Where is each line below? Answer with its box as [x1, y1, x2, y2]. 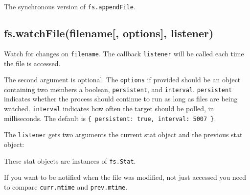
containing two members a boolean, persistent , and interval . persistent [4, 84, 232, 94]
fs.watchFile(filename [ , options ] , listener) [4, 25, 214, 41]
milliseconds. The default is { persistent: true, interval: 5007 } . [4, 113, 216, 123]
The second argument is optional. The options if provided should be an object [4, 74, 241, 85]
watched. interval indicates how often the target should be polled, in [4, 103, 214, 114]
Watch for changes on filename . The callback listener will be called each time [4, 48, 244, 58]
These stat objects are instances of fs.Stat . [4, 155, 136, 166]
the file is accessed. [4, 58, 61, 68]
